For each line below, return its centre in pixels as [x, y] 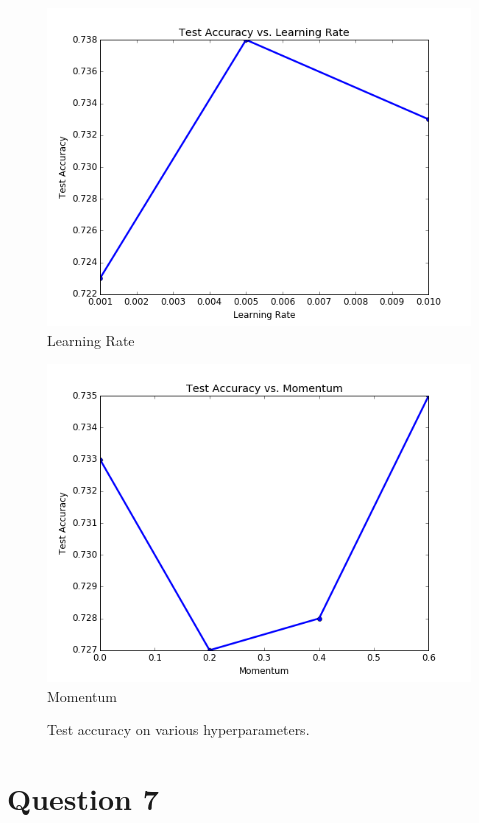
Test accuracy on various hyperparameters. [178, 729]
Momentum [82, 695]
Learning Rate [91, 339]
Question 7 [83, 798]
